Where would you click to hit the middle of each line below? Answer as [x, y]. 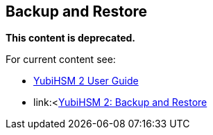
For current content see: [61, 60]
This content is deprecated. [71, 38]
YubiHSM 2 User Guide [86, 81]
